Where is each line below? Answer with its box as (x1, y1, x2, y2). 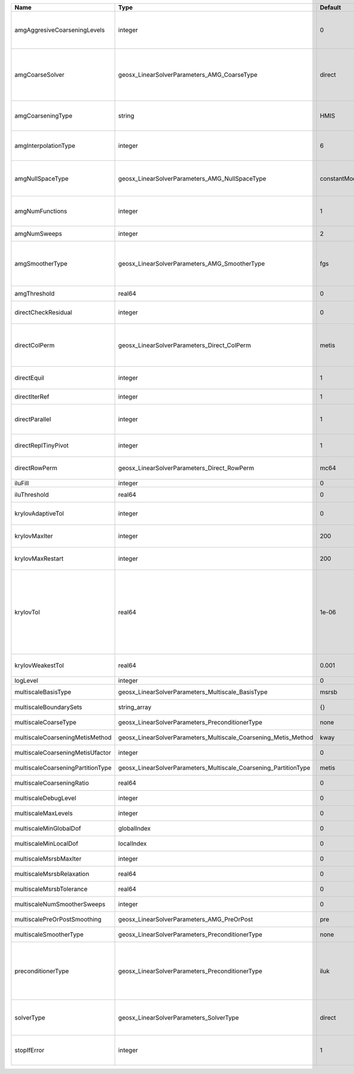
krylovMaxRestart (14, 555, 64, 562)
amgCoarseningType (14, 112, 73, 119)
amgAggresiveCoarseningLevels (14, 26, 105, 34)
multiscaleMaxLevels (14, 809, 73, 817)
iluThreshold (14, 491, 50, 499)
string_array (118, 703, 152, 711)
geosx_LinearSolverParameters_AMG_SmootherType (118, 260, 265, 267)
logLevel (14, 677, 38, 685)
